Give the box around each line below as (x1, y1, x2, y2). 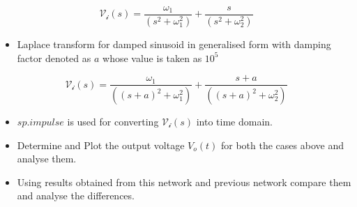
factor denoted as (17, 50, 91, 65)
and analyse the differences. (17, 188, 135, 203)
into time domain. (196, 114, 273, 128)
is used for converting (67, 114, 159, 128)
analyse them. (17, 151, 77, 166)
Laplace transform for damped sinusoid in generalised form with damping (17, 36, 331, 51)
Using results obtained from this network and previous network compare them (17, 174, 351, 189)
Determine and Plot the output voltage (17, 137, 185, 152)
